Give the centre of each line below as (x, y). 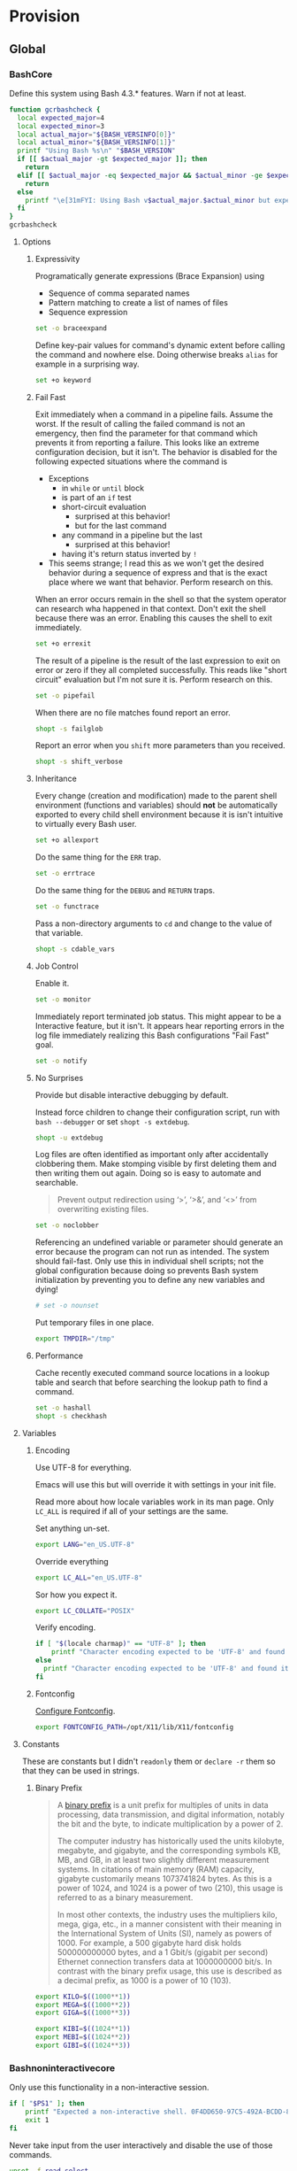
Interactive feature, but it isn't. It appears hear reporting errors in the (160, 1025)
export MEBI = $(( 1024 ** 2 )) (83, 2037)
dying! (47, 1289)
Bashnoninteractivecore (62, 2067)
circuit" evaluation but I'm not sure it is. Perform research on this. (154, 679)
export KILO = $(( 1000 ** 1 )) (83, 1997)
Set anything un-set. (72, 1528)
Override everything (72, 1561)
